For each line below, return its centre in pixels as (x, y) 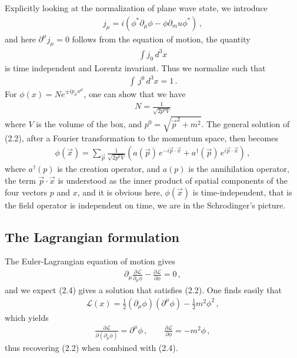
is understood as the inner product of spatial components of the (173, 180)
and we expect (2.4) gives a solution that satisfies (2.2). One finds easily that (144, 290)
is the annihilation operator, (239, 169)
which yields (27, 317)
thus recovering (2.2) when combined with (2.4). (91, 348)
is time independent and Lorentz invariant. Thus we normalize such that (135, 67)
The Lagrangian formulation (92, 236)
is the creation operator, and (109, 169)
